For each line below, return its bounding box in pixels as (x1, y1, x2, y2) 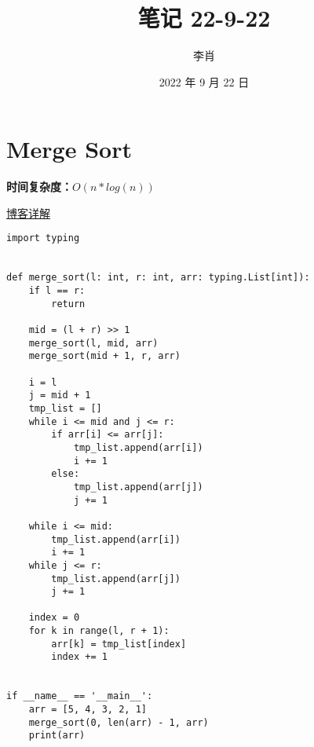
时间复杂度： (6, 178, 72, 195)
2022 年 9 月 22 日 (159, 73, 250, 90)
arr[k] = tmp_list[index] (51, 638, 187, 650)
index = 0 (28, 612, 80, 624)
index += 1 (51, 651, 108, 663)
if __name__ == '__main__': (6, 690, 153, 702)
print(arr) (28, 730, 86, 742)
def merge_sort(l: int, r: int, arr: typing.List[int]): (6, 272, 310, 284)
